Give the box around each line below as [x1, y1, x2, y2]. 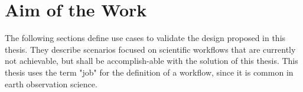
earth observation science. [5, 77, 97, 90]
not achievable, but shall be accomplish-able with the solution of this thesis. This [5, 54, 298, 67]
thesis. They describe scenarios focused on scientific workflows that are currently [5, 43, 296, 55]
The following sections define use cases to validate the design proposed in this [5, 32, 286, 44]
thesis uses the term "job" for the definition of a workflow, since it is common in [5, 66, 294, 78]
